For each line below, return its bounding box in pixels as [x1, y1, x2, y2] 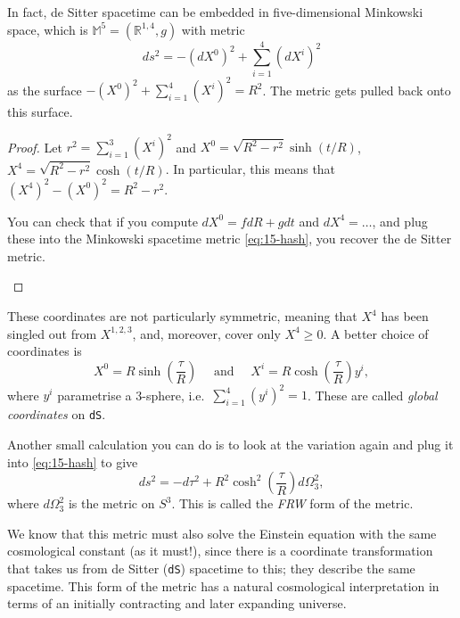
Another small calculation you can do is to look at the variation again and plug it [7, 435, 454, 453]
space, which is [7, 20, 88, 38]
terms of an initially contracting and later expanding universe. [7, 594, 347, 613]
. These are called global [307, 385, 438, 404]
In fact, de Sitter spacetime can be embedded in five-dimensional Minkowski [7, 3, 423, 21]
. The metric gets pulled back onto [262, 80, 451, 99]
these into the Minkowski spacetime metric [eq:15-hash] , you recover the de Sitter [7, 229, 452, 248]
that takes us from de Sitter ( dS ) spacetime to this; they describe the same [7, 558, 415, 577]
